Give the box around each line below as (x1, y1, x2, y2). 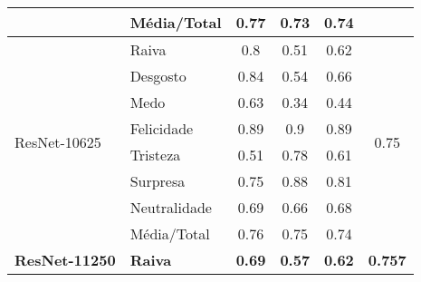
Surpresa (129, 170, 186, 191)
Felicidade (129, 118, 194, 139)
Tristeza (129, 144, 181, 165)
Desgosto (129, 65, 187, 86)
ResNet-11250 (14, 249, 116, 270)
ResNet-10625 (14, 131, 101, 152)
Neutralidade (129, 197, 212, 218)
